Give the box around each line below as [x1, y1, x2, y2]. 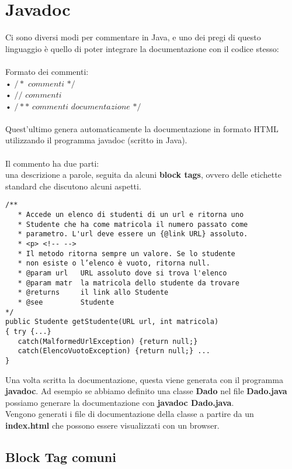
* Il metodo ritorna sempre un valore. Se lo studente [18, 249, 235, 258]
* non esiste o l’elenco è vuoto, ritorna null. [18, 259, 210, 268]
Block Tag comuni [5, 447, 116, 465]
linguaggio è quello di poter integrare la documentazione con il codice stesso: [5, 42, 279, 54]
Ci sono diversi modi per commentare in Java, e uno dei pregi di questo [5, 31, 261, 43]
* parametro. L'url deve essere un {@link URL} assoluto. [18, 230, 248, 239]
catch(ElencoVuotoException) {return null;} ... [18, 347, 210, 356]
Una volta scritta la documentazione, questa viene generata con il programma [5, 373, 283, 385]
